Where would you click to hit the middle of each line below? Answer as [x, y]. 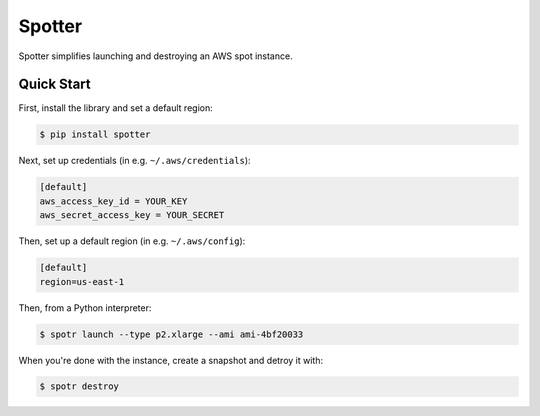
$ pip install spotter [95, 134]
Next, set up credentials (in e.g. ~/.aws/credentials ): [134, 161]
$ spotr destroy [79, 386]
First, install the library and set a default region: [116, 108]
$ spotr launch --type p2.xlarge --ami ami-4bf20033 [171, 334]
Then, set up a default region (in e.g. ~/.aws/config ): [132, 241]
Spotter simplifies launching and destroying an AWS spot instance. [156, 56]
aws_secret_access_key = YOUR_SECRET [132, 215]
